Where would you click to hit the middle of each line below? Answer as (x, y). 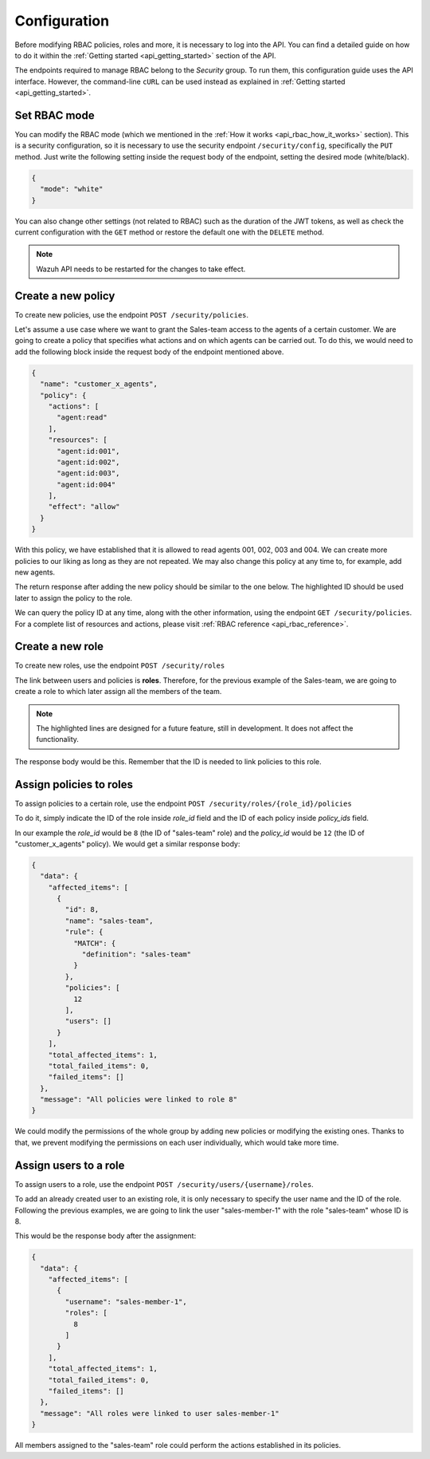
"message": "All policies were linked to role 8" (139, 1100)
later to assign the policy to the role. (74, 597)
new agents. (35, 572)
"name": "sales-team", (109, 921)
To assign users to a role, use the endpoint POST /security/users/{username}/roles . (164, 1184)
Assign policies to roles (74, 785)
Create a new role (59, 647)
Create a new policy (65, 296)
